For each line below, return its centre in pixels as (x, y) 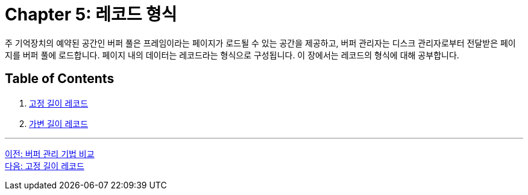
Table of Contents (60, 79)
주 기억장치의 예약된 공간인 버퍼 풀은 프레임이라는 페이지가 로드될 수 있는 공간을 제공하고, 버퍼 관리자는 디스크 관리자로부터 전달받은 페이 (260, 43)
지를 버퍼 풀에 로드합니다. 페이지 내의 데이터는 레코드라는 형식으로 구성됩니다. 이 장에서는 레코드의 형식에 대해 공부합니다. (232, 55)
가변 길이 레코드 (59, 123)
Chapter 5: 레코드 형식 (91, 14)
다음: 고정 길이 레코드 (45, 166)
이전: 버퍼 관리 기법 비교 (50, 153)
